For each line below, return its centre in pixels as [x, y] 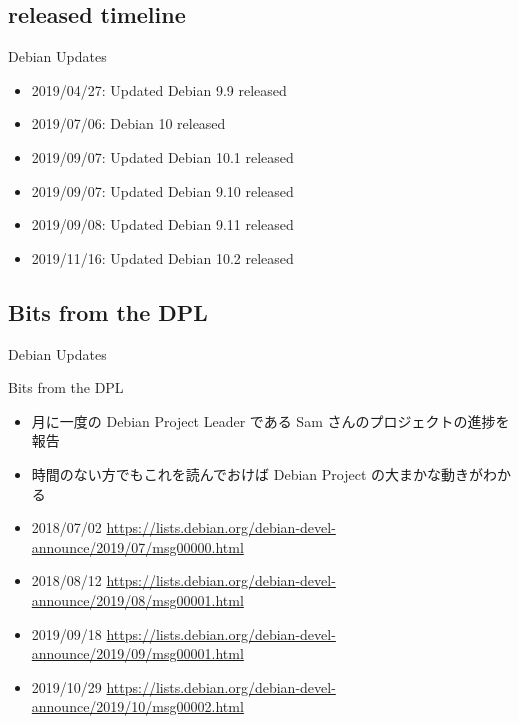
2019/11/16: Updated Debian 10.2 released [162, 257]
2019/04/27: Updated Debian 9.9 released [159, 89]
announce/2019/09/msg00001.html [137, 653]
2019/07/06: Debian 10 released [128, 123]
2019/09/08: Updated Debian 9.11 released [162, 224]
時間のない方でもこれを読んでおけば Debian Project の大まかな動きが [257, 473]
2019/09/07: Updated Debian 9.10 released [162, 190]
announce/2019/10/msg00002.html [137, 706]
